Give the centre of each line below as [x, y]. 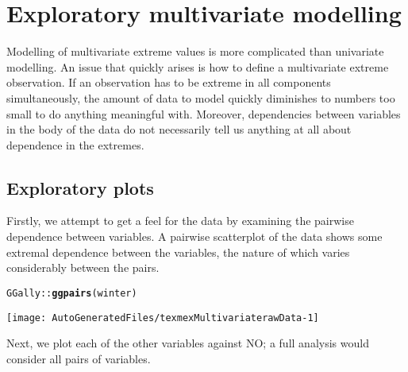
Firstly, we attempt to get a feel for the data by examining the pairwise [180, 221]
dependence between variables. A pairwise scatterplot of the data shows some [194, 236]
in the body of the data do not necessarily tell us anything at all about [179, 129]
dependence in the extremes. [75, 144]
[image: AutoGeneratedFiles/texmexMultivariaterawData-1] [163, 318]
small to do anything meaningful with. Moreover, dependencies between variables [204, 113]
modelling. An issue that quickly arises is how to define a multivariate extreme [198, 66]
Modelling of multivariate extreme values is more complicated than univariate [195, 51]
